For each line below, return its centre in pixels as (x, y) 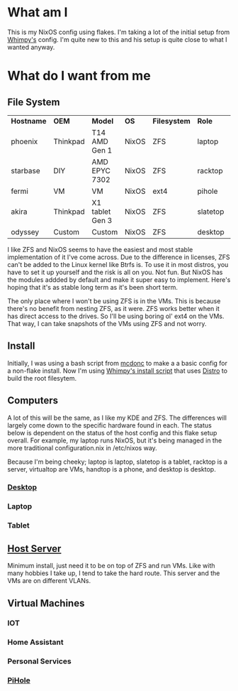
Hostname (29, 121)
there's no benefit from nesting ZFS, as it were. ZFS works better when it (113, 308)
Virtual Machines (46, 603)
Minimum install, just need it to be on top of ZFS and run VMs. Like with (111, 566)
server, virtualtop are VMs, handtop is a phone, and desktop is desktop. (112, 469)
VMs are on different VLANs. (49, 581)
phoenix (24, 141)
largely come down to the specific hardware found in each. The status (110, 425)
